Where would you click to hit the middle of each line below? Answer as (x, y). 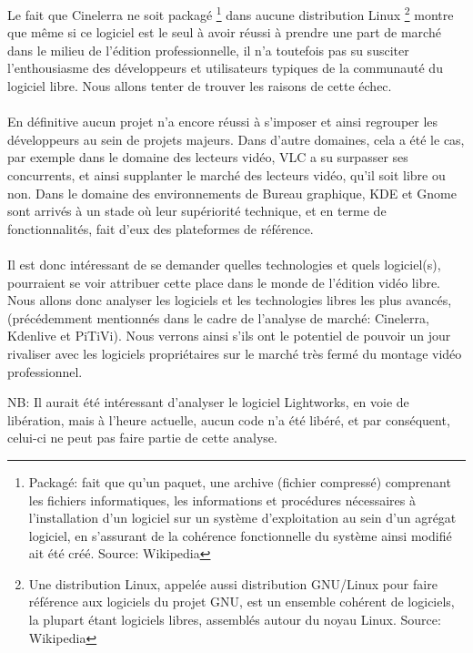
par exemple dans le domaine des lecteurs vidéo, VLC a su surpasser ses (208, 157)
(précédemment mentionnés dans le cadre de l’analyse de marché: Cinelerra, (218, 317)
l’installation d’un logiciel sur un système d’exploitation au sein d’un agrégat (242, 518)
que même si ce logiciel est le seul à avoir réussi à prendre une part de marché (224, 32)
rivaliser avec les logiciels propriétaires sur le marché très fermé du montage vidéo (235, 353)
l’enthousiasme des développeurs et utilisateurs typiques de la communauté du (225, 68)
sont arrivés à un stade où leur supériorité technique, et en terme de (197, 211)
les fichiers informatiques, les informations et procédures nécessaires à (222, 500)
